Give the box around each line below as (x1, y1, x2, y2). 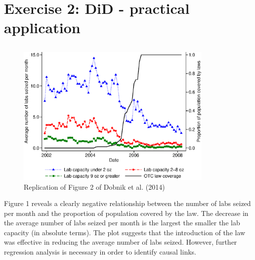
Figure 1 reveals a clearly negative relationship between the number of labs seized (4, 198, 251, 208)
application (4, 17, 81, 38)
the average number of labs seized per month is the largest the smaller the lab (4, 217, 240, 228)
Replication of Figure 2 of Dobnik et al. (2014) (24, 181, 165, 192)
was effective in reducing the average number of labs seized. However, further (4, 237, 237, 247)
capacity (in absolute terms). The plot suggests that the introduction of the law (4, 227, 246, 237)
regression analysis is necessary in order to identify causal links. (4, 247, 196, 257)
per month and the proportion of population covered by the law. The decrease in (4, 208, 249, 218)
